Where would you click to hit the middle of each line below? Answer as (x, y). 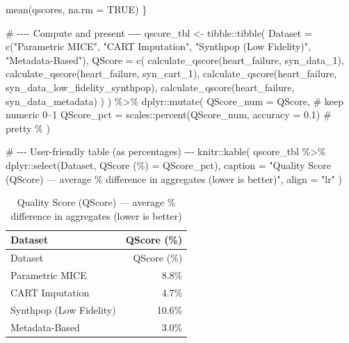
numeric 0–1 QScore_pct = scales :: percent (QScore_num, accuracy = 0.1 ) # (169, 114)
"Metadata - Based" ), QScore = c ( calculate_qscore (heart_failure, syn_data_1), (175, 59)
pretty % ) (28, 128)
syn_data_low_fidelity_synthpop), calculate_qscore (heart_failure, (150, 87)
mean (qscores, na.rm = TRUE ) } (76, 9)
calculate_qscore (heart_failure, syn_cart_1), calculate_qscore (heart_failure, (171, 73)
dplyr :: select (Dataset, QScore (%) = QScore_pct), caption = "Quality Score (168, 165)
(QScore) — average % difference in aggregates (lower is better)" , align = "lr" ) (174, 178)
